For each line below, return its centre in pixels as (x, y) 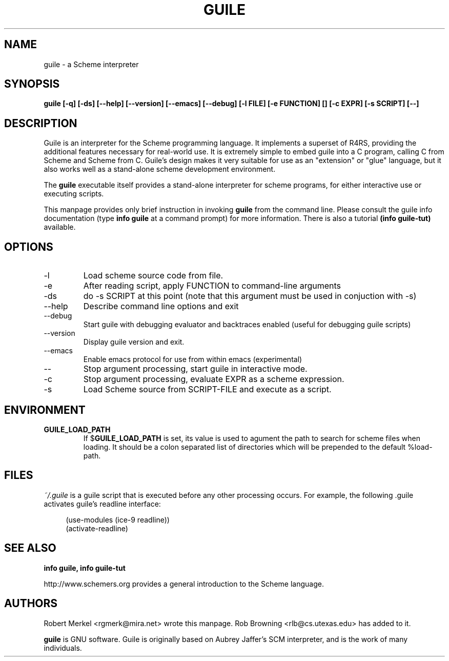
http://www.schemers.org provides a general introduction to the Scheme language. (184, 584)
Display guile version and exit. (134, 342)
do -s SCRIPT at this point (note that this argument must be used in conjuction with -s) (250, 296)
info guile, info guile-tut (85, 568)
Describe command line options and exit (161, 306)
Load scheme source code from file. (153, 276)
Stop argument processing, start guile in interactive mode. (195, 369)
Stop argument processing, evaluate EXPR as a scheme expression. (214, 379)
